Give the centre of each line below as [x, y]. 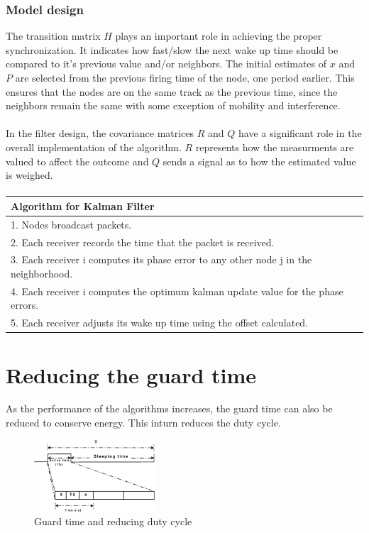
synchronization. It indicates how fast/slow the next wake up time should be [172, 49]
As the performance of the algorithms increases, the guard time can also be [169, 408]
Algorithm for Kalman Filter [83, 205]
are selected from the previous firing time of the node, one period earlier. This [185, 77]
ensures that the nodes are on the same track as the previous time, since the [172, 91]
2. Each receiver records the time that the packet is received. [143, 242]
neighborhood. [42, 273]
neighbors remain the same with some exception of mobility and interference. [173, 105]
